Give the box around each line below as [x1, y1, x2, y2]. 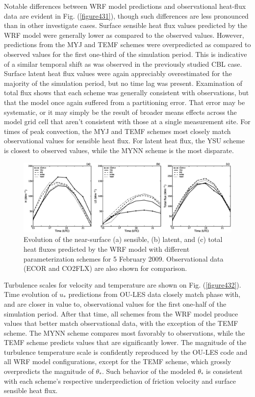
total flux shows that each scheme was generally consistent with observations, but [4, 87, 249, 98]
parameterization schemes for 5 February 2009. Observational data [24, 253, 224, 264]
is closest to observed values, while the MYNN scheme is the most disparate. [4, 145, 234, 155]
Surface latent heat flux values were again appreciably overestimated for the [4, 68, 232, 79]
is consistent [206, 366, 243, 376]
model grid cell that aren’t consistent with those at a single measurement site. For [4, 116, 251, 127]
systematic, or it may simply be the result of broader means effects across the [4, 106, 237, 117]
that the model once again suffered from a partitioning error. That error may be [4, 97, 245, 107]
